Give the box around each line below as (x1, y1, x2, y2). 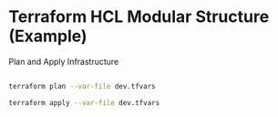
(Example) (8, 26, 88, 47)
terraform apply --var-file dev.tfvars (8, 98, 160, 107)
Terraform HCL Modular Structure (8, 6, 270, 27)
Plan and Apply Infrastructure (8, 56, 119, 67)
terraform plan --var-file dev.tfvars (8, 81, 156, 90)
